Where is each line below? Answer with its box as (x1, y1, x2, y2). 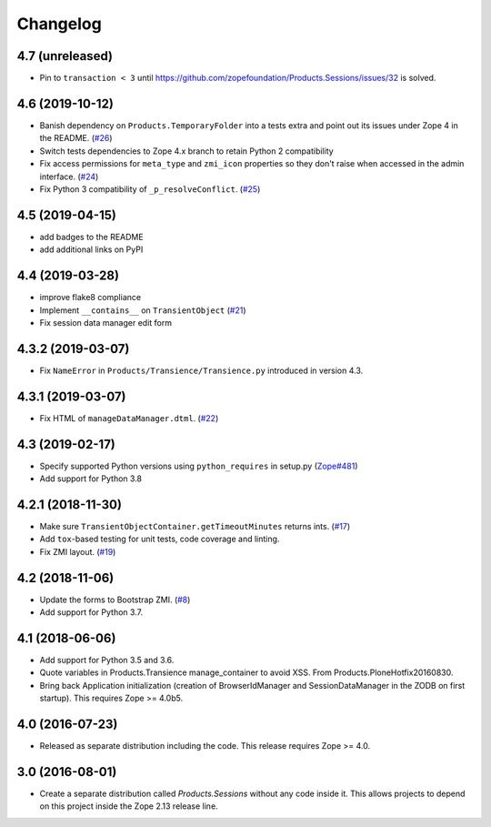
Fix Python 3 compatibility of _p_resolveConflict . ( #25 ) (39, 183, 261, 195)
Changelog (16, 14, 102, 34)
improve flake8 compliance (39, 292, 141, 303)
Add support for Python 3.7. (39, 607, 144, 618)
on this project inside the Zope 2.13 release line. (39, 801, 218, 812)
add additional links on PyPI (39, 244, 144, 255)
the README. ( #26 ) (39, 133, 113, 144)
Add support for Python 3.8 (39, 473, 143, 484)
